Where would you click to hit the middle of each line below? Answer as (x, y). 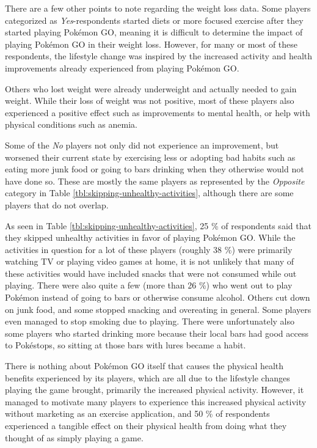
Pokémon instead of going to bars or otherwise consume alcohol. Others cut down (158, 297)
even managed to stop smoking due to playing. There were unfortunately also (150, 321)
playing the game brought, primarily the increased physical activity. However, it (155, 390)
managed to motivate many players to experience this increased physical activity (156, 401)
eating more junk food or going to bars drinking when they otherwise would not (155, 169)
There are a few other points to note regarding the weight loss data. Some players (158, 8)
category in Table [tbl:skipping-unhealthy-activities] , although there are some (149, 193)
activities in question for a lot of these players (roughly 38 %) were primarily (149, 249)
